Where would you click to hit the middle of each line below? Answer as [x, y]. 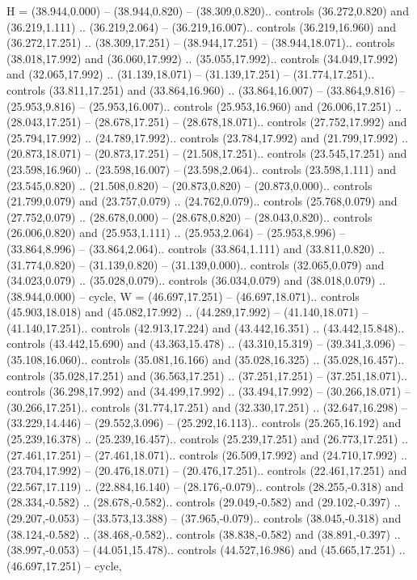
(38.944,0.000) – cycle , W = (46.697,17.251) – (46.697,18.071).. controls [183, 296]
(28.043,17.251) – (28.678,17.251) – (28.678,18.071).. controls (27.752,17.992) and [207, 122]
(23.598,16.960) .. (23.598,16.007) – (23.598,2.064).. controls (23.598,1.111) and [201, 169]
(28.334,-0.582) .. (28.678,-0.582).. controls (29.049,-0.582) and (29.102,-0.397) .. [204, 502]
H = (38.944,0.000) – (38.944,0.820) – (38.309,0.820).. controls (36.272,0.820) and [208, 11]
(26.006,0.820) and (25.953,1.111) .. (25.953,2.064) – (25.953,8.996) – [176, 233]
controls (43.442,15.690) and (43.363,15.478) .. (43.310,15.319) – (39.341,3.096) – [206, 343]
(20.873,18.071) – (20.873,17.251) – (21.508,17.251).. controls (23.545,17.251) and [207, 153]
